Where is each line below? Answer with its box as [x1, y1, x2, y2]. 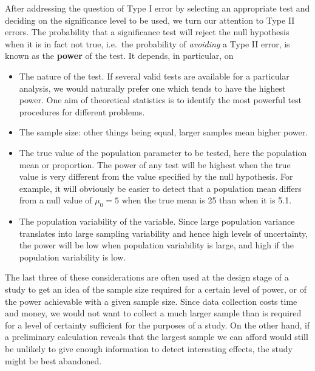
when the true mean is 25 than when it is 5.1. [121, 194, 292, 206]
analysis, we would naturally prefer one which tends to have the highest [19, 81, 286, 94]
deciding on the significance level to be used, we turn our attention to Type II [5, 13, 295, 26]
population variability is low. [19, 250, 126, 263]
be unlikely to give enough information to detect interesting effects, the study [5, 342, 293, 355]
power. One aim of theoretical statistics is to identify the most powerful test [19, 94, 302, 106]
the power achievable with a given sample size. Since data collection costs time [5, 294, 297, 307]
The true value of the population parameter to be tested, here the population [19, 146, 307, 158]
